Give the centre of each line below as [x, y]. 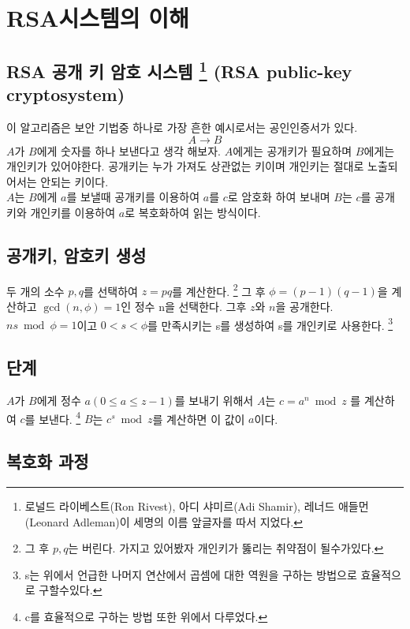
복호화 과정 [48, 461]
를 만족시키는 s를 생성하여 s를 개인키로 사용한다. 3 [270, 324]
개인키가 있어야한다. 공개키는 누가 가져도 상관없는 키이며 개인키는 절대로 [185, 166]
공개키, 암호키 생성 [76, 255]
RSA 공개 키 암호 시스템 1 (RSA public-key [179, 69]
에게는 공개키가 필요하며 [293, 150]
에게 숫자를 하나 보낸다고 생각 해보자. [129, 150]
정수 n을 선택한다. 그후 [190, 306]
